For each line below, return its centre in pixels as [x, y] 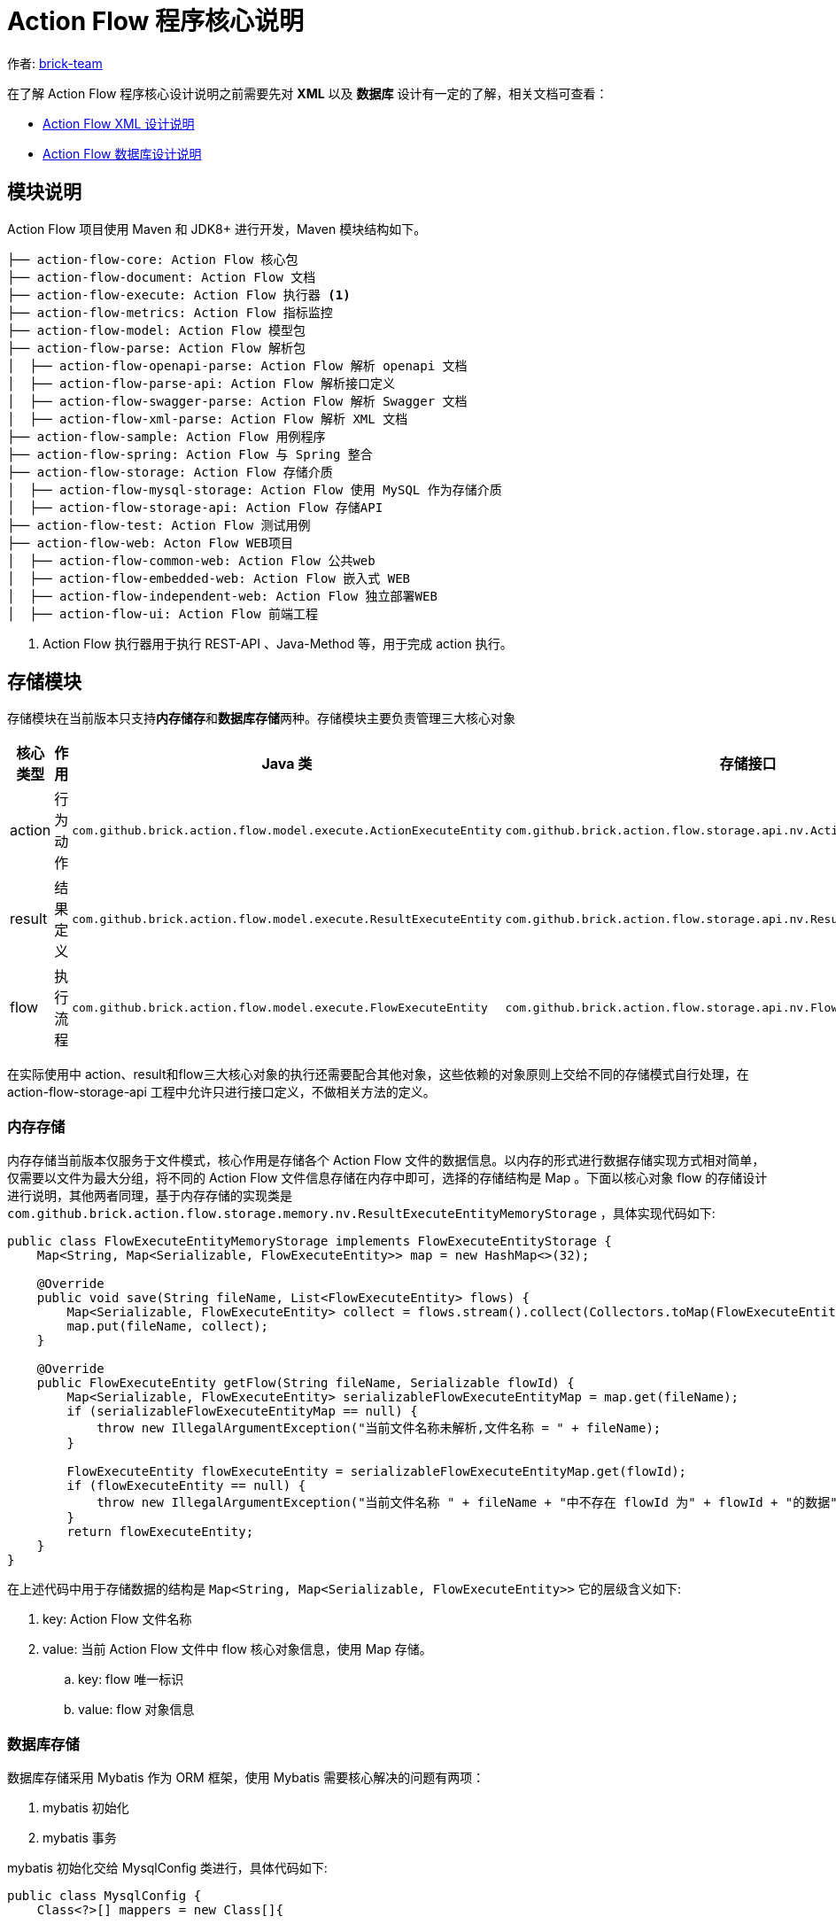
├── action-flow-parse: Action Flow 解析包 [157, 348]
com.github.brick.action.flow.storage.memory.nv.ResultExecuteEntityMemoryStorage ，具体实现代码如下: [361, 1214]
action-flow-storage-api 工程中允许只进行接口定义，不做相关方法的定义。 [221, 1092]
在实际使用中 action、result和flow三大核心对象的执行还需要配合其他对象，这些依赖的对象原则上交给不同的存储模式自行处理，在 [378, 1074]
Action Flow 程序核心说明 [156, 21]
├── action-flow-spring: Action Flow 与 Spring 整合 [190, 454]
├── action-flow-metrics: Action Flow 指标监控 [170, 312]
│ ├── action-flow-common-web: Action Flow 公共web [191, 560]
